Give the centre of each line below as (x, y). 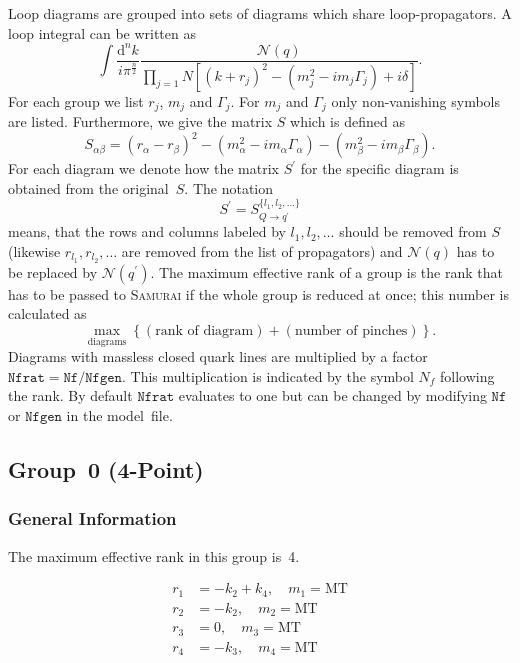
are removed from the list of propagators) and (262, 250)
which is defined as (347, 121)
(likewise (34, 250)
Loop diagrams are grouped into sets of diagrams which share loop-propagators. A (260, 13)
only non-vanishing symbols (416, 100)
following (467, 375)
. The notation (229, 187)
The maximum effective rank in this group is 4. (154, 555)
